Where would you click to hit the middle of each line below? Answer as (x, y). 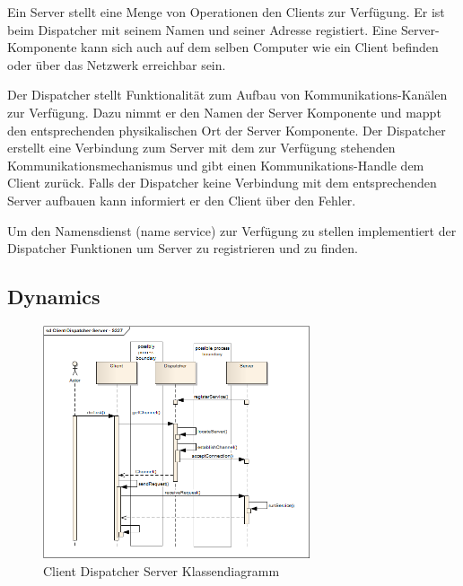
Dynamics (54, 297)
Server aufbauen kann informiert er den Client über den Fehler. (182, 200)
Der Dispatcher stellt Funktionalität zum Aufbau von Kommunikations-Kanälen (227, 95)
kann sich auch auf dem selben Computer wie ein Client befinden (260, 47)
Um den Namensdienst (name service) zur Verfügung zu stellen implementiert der (232, 230)
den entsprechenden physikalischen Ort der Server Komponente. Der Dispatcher (227, 130)
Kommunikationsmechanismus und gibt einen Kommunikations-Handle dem (216, 165)
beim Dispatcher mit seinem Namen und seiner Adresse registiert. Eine (202, 29)
